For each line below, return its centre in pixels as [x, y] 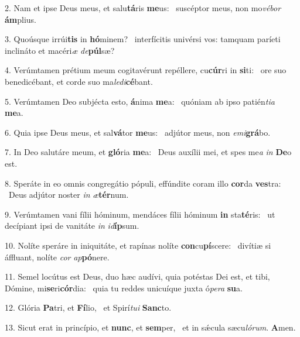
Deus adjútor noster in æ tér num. [69, 195]
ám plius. [21, 19]
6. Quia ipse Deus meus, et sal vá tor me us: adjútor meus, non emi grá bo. [138, 132]
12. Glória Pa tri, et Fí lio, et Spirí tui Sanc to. [88, 307]
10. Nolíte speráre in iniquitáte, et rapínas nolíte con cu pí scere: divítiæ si [138, 245]
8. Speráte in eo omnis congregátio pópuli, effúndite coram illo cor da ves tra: [143, 183]
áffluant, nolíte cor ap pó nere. [57, 257]
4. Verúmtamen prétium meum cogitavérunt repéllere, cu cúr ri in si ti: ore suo [146, 70]
